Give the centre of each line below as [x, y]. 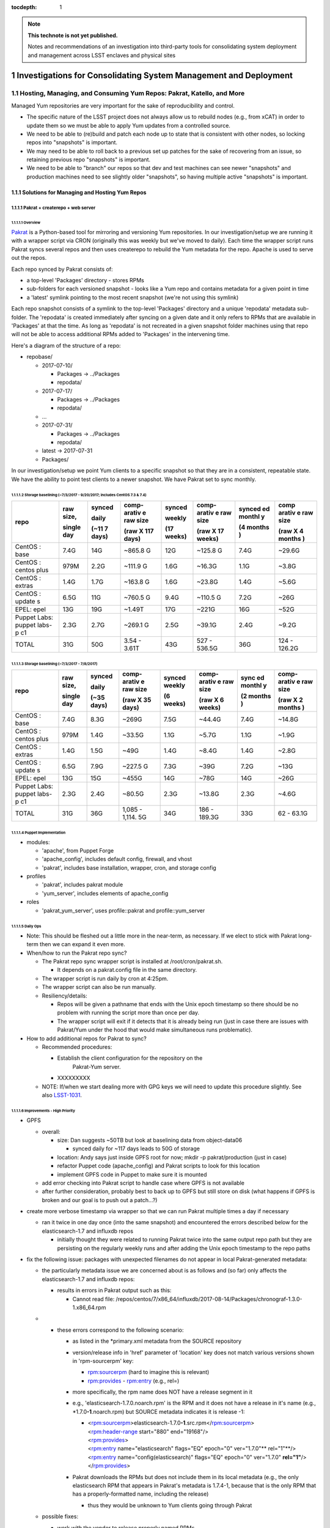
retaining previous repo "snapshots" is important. [89, 160]
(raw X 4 [291, 531]
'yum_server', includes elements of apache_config [105, 893]
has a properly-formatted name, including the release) [141, 1494]
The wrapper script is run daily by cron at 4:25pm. [105, 979]
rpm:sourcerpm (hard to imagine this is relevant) [148, 1372]
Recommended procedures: [77, 1047]
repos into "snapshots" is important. [72, 142]
